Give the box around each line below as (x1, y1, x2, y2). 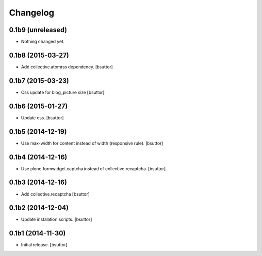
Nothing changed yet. (21, 39, 65, 45)
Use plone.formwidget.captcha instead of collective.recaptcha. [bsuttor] (21, 165, 166, 172)
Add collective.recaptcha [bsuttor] (21, 191, 90, 197)
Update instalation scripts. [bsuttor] (21, 216, 92, 223)
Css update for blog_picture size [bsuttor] (21, 89, 105, 95)
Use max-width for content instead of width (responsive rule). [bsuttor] (21, 140, 164, 146)
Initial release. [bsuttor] (21, 242, 67, 248)
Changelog (9, 7, 54, 18)
